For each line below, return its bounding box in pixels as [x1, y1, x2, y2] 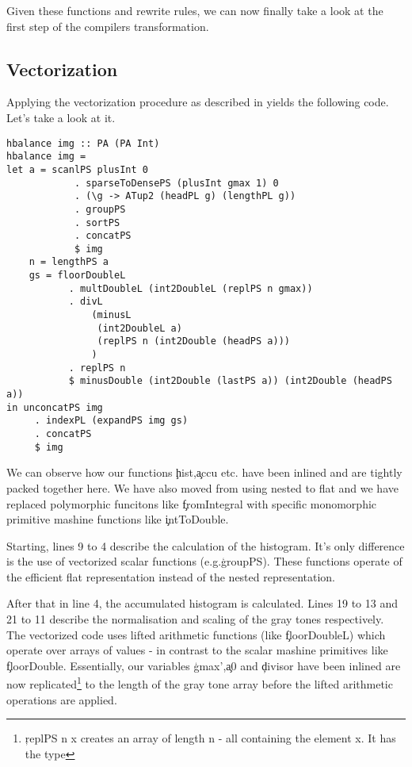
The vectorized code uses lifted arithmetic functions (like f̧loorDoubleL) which [6, 626, 386, 642]
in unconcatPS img [6, 401, 103, 413]
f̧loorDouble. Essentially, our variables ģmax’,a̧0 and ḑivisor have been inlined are [6, 657, 401, 673]
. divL [68, 296, 103, 308]
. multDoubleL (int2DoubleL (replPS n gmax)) [68, 282, 313, 294]
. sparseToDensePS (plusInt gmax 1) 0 [74, 177, 279, 189]
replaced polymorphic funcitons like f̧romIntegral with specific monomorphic [6, 495, 377, 512]
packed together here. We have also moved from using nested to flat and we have [6, 479, 399, 496]
